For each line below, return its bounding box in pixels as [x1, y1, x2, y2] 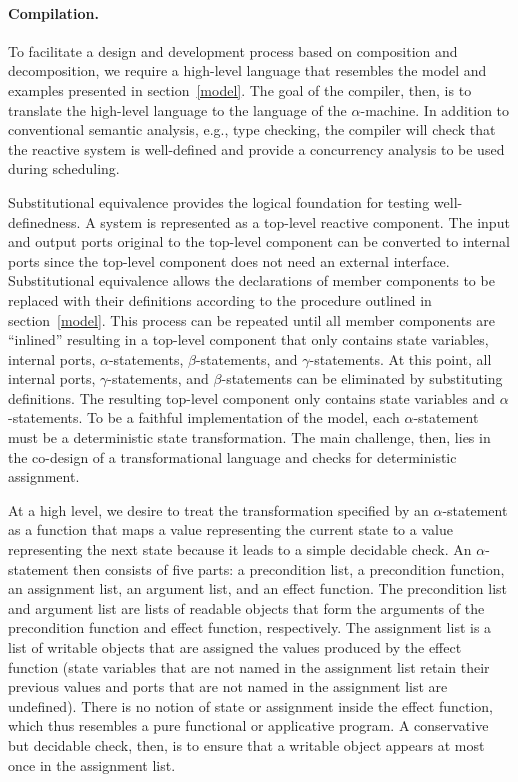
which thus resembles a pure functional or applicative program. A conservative [8, 715, 489, 736]
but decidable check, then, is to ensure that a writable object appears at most [8, 734, 485, 755]
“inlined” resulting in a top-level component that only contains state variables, [8, 329, 489, 350]
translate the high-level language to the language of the [8, 99, 347, 120]
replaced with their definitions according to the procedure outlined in [8, 289, 432, 310]
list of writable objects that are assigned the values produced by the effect [8, 637, 462, 658]
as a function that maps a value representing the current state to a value [8, 519, 453, 540]
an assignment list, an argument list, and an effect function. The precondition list [8, 578, 508, 599]
